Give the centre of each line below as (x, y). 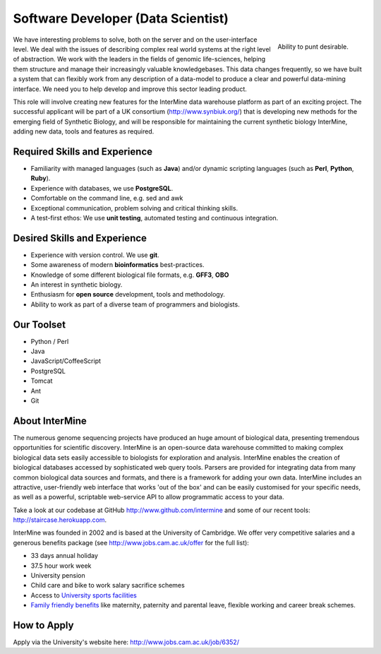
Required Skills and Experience (83, 151)
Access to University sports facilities (84, 595)
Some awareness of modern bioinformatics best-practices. (117, 265)
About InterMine (50, 421)
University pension (58, 576)
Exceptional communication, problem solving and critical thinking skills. (134, 208)
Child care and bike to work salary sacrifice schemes (108, 585)
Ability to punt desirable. (313, 47)
